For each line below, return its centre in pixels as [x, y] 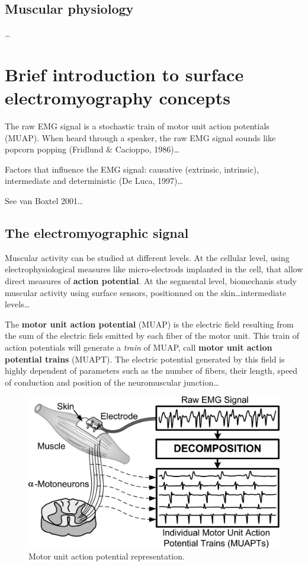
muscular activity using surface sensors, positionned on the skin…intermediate [146, 292]
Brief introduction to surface [124, 74]
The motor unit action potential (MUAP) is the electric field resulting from [149, 324]
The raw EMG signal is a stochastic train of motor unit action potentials [137, 126]
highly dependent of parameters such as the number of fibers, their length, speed [151, 371]
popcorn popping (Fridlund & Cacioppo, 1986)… [92, 149]
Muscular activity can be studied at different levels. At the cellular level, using [147, 257]
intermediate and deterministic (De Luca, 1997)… [94, 181]
